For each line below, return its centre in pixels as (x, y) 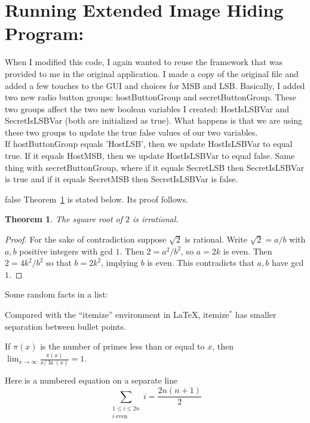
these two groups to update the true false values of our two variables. (131, 132)
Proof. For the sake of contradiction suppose (86, 239)
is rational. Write (216, 239)
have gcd (288, 263)
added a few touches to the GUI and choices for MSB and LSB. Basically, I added (155, 85)
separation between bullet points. (65, 326)
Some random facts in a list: (56, 294)
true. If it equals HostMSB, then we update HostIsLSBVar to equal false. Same (150, 156)
